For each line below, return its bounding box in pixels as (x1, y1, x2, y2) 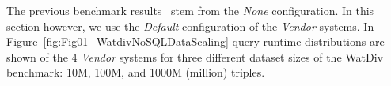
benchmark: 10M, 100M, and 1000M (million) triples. (6, 64, 265, 80)
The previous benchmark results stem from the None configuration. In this (6, 2, 374, 18)
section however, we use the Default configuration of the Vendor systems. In (6, 17, 374, 34)
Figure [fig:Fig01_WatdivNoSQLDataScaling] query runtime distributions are (6, 33, 385, 50)
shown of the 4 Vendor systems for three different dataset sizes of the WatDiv (6, 48, 383, 65)
